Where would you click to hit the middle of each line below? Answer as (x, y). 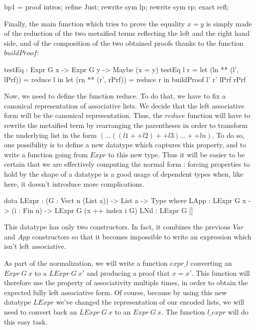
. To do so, (228, 135)
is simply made (229, 23)
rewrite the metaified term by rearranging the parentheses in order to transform (126, 125)
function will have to (219, 115)
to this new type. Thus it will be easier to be (177, 154)
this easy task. (26, 321)
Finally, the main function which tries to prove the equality (95, 23)
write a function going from (46, 154)
